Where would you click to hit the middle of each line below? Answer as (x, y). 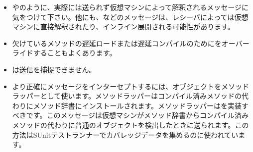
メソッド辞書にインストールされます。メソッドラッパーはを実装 (137, 105)
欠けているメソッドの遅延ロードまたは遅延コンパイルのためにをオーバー (131, 43)
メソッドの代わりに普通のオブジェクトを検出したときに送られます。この (130, 125)
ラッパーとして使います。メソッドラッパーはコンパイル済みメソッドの (127, 96)
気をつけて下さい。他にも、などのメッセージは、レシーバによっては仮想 (130, 17)
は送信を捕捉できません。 (54, 69)
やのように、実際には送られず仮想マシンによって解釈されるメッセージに (130, 7)
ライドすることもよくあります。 (64, 53)
